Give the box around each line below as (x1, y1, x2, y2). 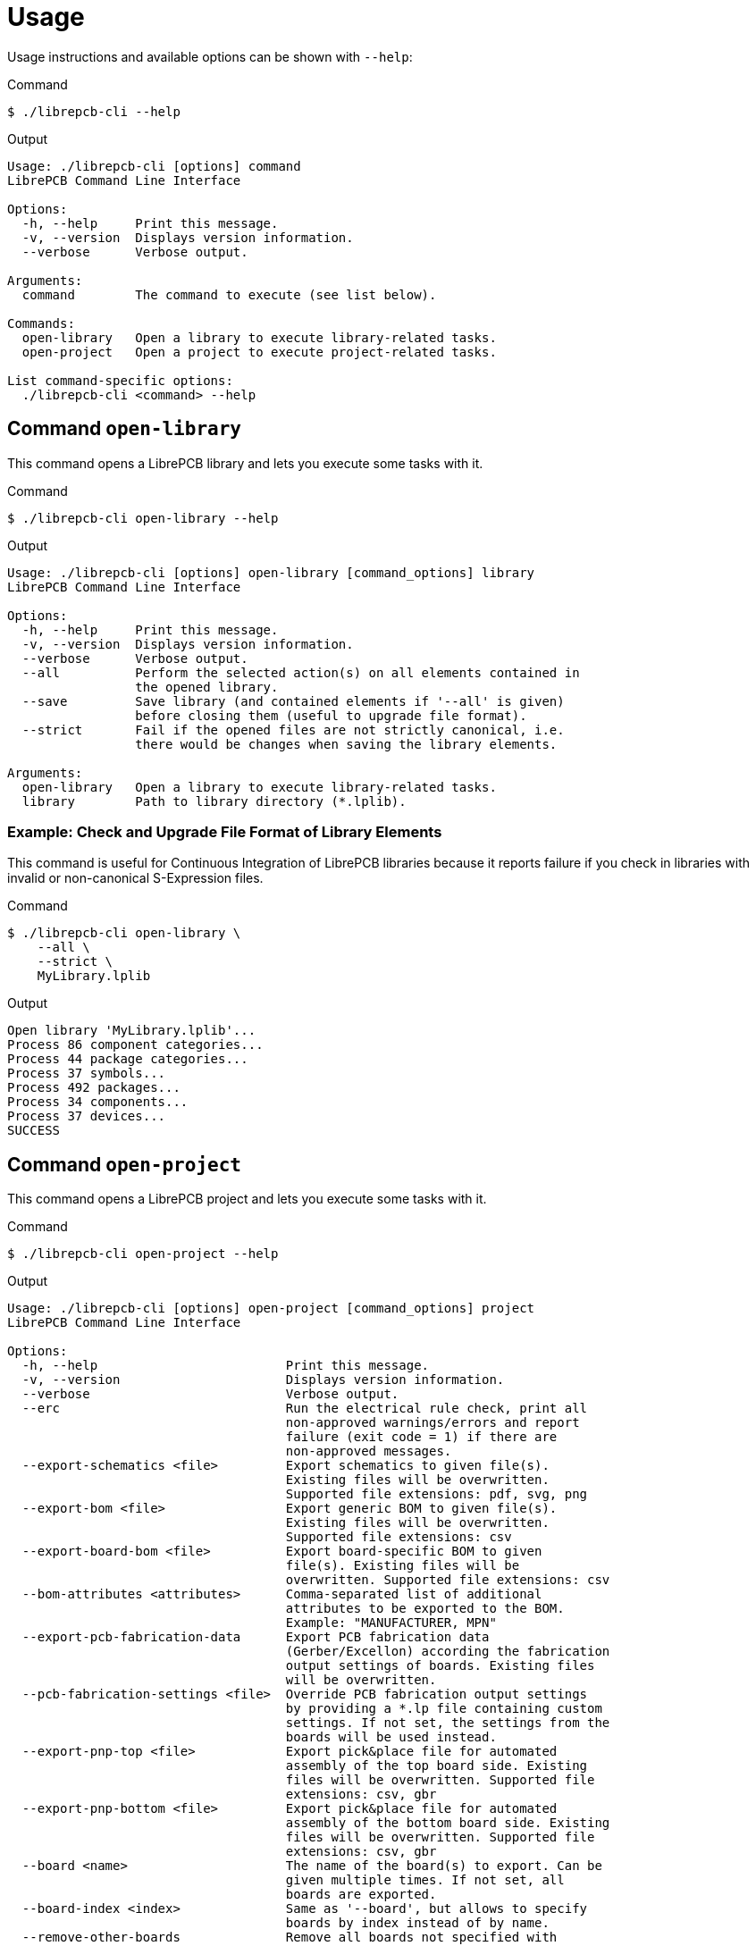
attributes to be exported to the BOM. (285, 1601, 565, 1616)
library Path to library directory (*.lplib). (21, 793, 407, 809)
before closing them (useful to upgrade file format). (135, 708, 527, 723)
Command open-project (7, 1153, 241, 1176)
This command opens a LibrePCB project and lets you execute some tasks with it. (7, 1191, 487, 1207)
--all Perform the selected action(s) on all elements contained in (21, 665, 580, 680)
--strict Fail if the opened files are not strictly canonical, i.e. (21, 722, 565, 737)
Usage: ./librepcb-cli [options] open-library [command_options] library (7, 565, 535, 580)
